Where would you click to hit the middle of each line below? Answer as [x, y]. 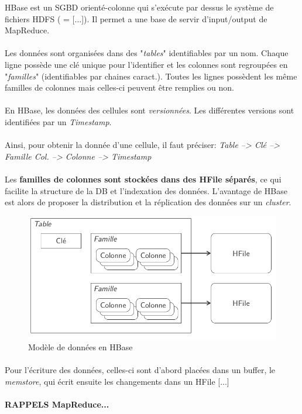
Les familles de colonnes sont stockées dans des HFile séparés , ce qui [143, 179]
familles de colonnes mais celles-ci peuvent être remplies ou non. [120, 87]
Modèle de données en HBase [80, 346]
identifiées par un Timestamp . [58, 121]
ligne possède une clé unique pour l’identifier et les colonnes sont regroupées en [146, 64]
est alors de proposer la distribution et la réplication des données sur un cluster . [148, 202]
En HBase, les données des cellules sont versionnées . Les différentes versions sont [150, 110]
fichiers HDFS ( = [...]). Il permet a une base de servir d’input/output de [136, 18]
